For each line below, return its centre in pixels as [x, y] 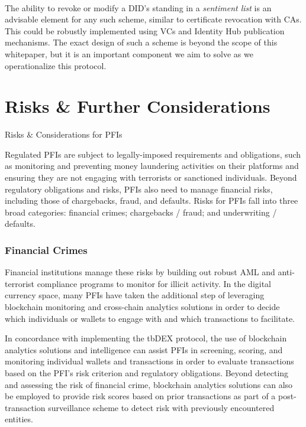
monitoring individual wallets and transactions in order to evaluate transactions [149, 361]
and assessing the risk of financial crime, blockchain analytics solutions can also [149, 384]
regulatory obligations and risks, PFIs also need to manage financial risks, [139, 189]
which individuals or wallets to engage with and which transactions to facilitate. [150, 318]
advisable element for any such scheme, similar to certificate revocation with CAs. [153, 19]
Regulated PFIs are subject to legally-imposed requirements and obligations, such [153, 154]
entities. [19, 419]
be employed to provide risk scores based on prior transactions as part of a [140, 396]
